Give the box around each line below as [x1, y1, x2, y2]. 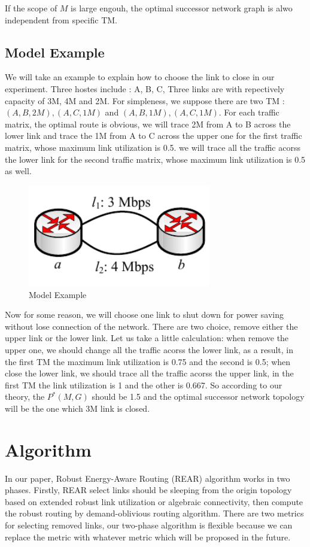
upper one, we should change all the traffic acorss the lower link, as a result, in [5, 343, 293, 355]
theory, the [5, 390, 45, 403]
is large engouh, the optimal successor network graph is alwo [71, 2, 293, 14]
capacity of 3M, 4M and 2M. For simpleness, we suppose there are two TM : [5, 94, 285, 107]
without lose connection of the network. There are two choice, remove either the [5, 320, 298, 332]
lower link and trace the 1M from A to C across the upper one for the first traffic [5, 129, 302, 142]
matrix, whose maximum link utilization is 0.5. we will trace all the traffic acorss [5, 141, 300, 153]
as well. [5, 165, 32, 177]
